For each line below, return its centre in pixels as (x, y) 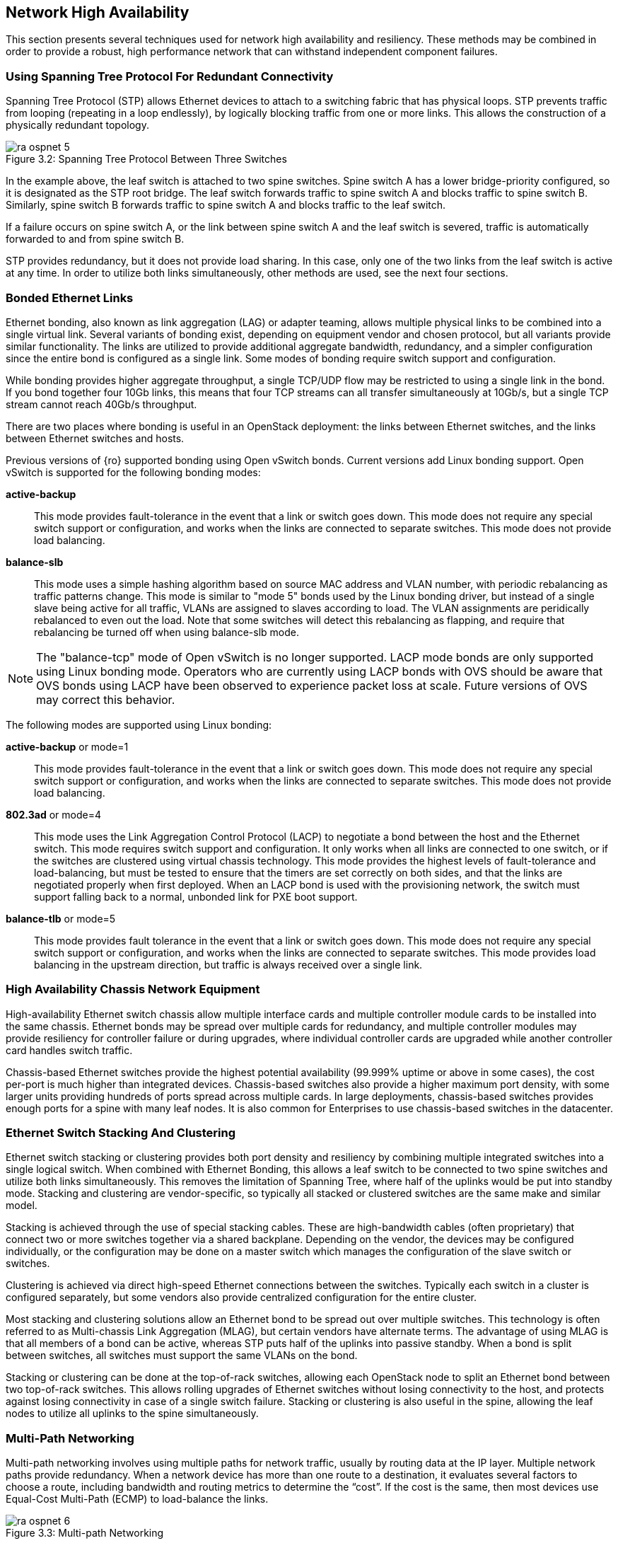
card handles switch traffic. (69, 1050)
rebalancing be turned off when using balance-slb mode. (167, 632)
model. (22, 1206)
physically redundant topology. (77, 125)
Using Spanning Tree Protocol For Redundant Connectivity (170, 76)
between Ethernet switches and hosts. (95, 438)
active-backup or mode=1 (67, 746)
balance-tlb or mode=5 (61, 918)
